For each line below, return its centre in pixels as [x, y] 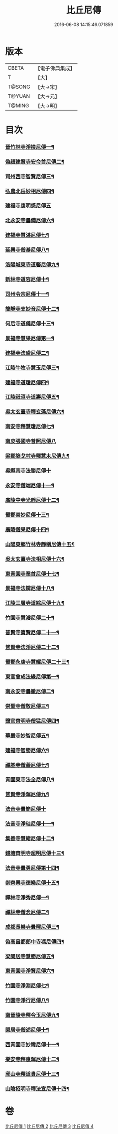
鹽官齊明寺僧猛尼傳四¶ [32, 721]
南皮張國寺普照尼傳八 [31, 441]
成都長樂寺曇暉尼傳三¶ [32, 927]
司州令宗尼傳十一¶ [27, 294]
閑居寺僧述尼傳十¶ [27, 1030]
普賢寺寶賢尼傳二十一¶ [32, 633]
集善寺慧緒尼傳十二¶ [30, 838]
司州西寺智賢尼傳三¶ [30, 176]
